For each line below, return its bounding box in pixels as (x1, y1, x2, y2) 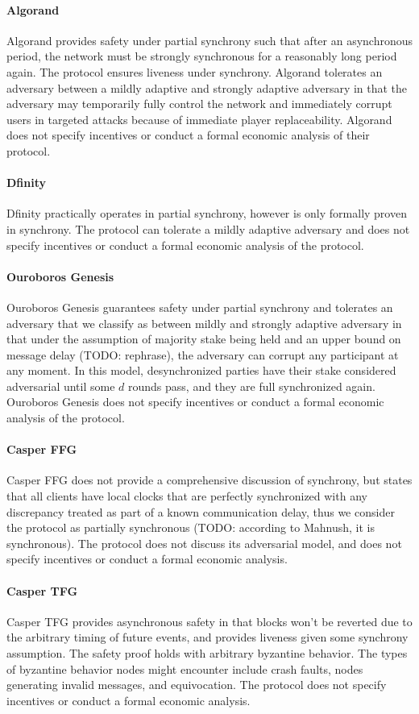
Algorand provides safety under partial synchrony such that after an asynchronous (6, 31, 413, 48)
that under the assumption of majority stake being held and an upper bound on (6, 330, 401, 347)
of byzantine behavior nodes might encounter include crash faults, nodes (6, 660, 363, 677)
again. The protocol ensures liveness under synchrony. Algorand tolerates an (6, 63, 383, 80)
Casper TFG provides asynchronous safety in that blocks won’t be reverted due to (6, 612, 413, 629)
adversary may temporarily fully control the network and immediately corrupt (6, 95, 392, 112)
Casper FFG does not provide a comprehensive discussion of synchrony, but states (6, 471, 413, 488)
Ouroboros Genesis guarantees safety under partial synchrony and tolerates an (6, 298, 393, 315)
